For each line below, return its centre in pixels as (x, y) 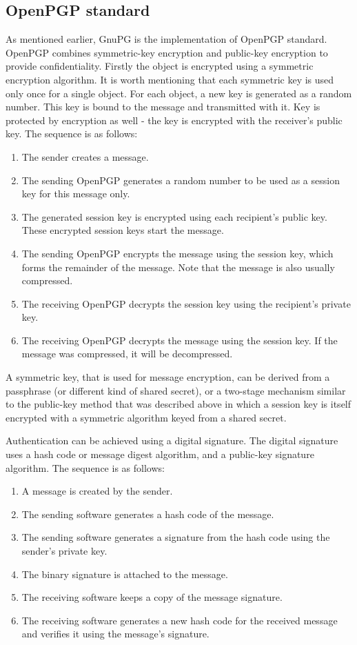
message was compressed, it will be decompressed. (127, 354)
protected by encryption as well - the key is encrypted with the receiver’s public (174, 120)
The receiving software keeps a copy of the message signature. (152, 597)
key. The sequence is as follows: (72, 133)
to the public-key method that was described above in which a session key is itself (178, 404)
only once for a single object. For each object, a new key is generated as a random (179, 93)
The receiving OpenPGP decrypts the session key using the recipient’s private (186, 303)
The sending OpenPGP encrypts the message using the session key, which (177, 253)
